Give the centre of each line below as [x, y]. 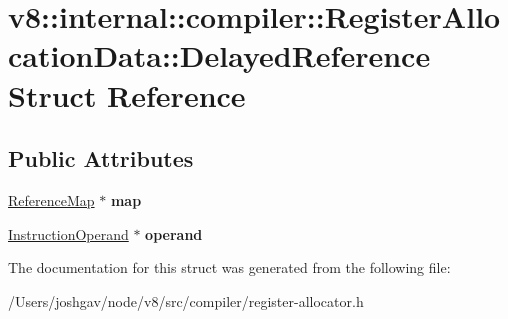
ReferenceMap [51, 199]
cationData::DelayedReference [219, 55]
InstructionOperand [68, 233]
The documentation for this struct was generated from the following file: [229, 267]
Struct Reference [127, 94]
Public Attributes [101, 158]
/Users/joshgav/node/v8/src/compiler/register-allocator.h [186, 300]
